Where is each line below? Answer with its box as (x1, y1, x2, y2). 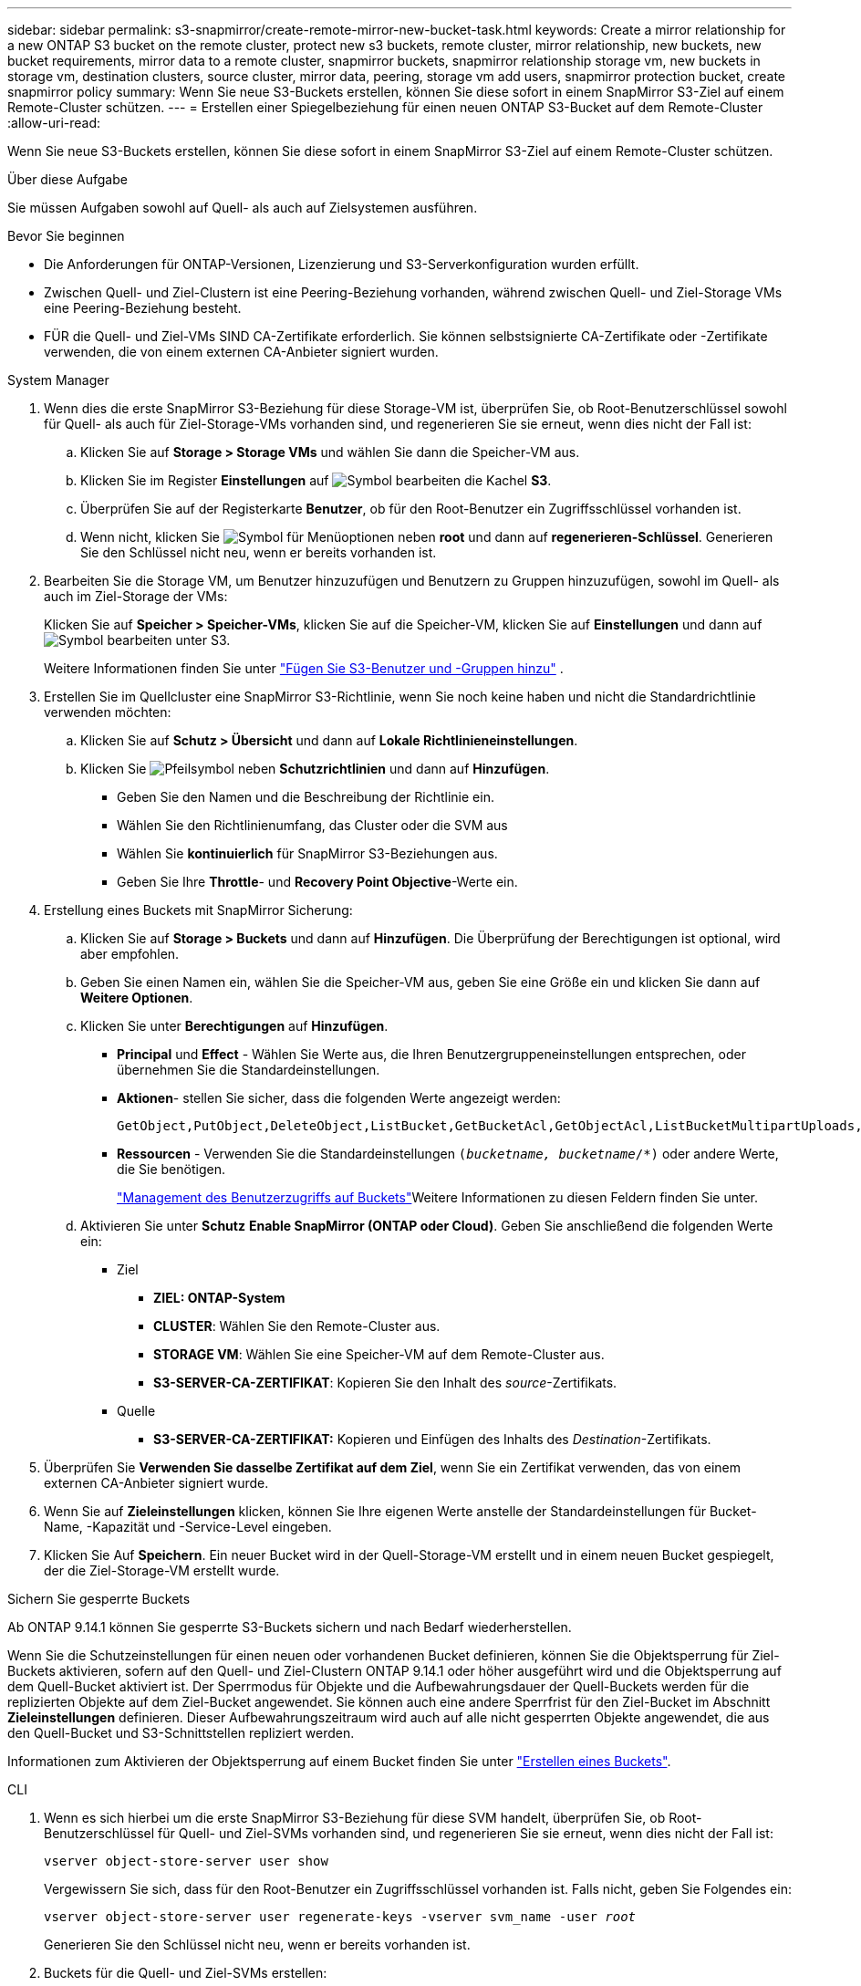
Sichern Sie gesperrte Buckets (7, 1591, 191, 1606)
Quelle (117, 1403, 156, 1419)
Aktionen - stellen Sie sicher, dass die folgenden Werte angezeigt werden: (117, 1090, 561, 1106)
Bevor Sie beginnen (7, 228, 125, 244)
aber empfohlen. (80, 946, 180, 962)
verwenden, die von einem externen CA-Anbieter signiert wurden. (44, 344, 439, 359)
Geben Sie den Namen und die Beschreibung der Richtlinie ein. (117, 789, 494, 805)
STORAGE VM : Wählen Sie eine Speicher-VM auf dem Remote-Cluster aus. (153, 1347, 605, 1362)
